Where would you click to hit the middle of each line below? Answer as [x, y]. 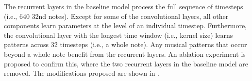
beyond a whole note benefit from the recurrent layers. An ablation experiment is [125, 54]
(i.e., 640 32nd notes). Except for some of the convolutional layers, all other [116, 16]
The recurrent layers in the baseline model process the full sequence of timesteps [124, 6]
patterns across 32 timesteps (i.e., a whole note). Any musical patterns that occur [126, 44]
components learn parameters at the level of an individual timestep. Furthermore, [126, 25]
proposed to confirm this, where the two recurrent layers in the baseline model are [126, 63]
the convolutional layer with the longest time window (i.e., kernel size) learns [118, 35]
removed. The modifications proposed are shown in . [82, 73]
